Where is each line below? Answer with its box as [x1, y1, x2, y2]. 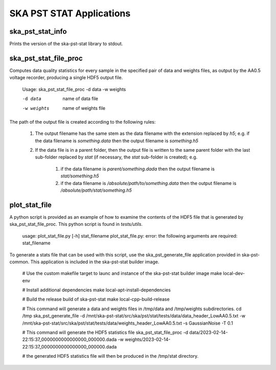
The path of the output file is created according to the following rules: [9, 119, 156, 125]
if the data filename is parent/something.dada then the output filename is [60, 166, 215, 172]
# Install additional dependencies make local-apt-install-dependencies [22, 287, 171, 293]
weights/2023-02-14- [124, 336, 171, 342]
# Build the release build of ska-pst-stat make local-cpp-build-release [22, 296, 170, 303]
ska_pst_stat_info [9, 27, 67, 36]
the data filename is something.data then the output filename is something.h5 [35, 137, 199, 144]
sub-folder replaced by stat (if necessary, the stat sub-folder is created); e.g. [35, 154, 198, 160]
